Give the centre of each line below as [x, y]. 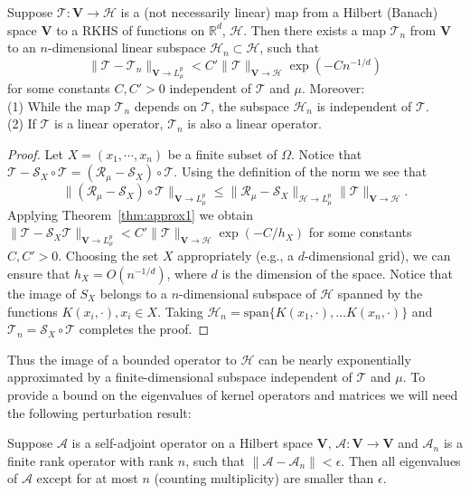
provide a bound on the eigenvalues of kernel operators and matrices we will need [233, 394]
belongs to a [134, 293]
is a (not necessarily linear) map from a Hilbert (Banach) [279, 12]
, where [187, 273]
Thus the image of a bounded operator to [122, 359]
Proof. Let [35, 153]
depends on [165, 105]
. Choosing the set [108, 256]
